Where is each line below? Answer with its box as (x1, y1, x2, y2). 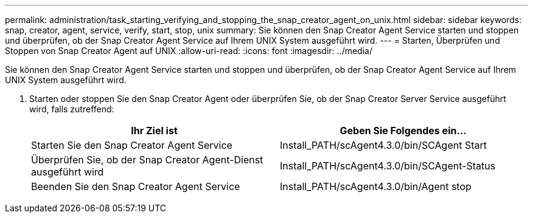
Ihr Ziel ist (131, 124, 178, 137)
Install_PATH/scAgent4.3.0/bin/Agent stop (280, 180, 472, 192)
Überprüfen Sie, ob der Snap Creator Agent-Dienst (31, 154, 263, 166)
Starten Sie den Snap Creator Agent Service (31, 139, 232, 151)
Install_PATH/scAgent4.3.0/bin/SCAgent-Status (280, 160, 496, 172)
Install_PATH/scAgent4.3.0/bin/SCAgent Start (280, 139, 487, 151)
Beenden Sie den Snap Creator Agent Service (31, 180, 240, 192)
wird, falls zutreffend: (29, 104, 114, 114)
